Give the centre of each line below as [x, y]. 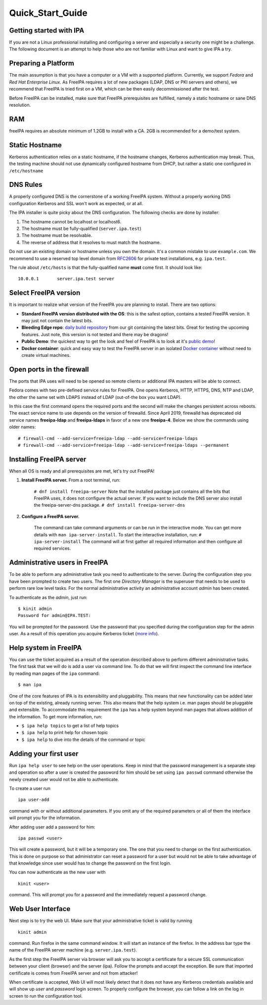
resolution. [20, 105]
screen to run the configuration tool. [46, 996]
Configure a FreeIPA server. [50, 516]
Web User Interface [40, 909]
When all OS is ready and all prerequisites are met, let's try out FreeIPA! [82, 471]
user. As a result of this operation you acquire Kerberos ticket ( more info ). [84, 634]
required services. [52, 548]
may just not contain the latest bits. [57, 321]
